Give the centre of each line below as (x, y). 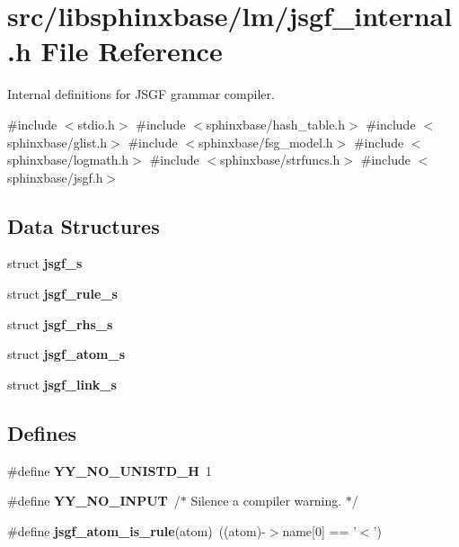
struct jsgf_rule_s (62, 294)
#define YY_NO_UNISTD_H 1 (110, 470)
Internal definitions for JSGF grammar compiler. (141, 94)
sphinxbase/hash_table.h (276, 124)
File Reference (132, 51)
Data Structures (84, 225)
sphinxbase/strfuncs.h (280, 160)
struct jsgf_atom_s (66, 354)
